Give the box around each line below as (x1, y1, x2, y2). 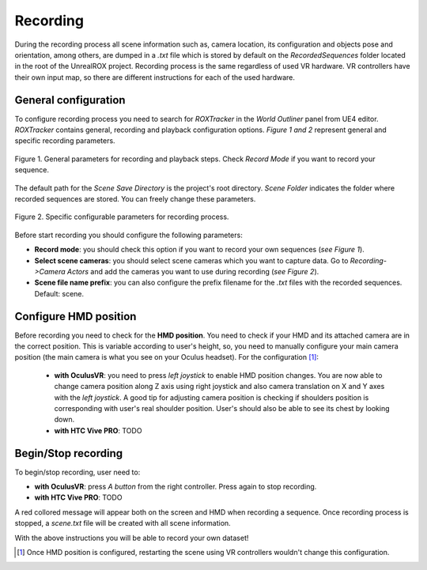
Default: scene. (34, 289, 85, 298)
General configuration (14, 93, 126, 107)
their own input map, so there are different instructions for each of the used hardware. (14, 72, 296, 82)
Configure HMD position (14, 309, 137, 323)
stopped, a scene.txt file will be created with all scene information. (14, 519, 231, 528)
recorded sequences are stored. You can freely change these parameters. (14, 194, 256, 203)
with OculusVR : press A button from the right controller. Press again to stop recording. (34, 482, 317, 492)
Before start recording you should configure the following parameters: (14, 230, 243, 240)
